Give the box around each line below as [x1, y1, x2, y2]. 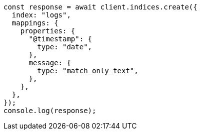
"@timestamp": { [28, 35, 92, 43]
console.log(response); [3, 107, 96, 115]
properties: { [20, 27, 75, 35]
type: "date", [37, 43, 92, 51]
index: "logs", [11, 11, 71, 19]
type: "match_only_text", [37, 67, 138, 75]
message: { [28, 59, 71, 67]
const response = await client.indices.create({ [3, 3, 197, 11]
